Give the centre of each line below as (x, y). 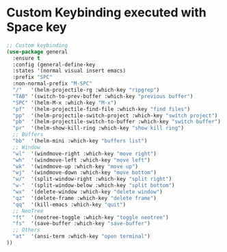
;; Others (26, 230)
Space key (37, 27)
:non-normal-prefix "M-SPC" (53, 84)
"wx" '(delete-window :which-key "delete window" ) (88, 192)
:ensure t (26, 58)
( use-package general (37, 52)
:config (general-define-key (54, 64)
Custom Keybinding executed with (106, 13)
